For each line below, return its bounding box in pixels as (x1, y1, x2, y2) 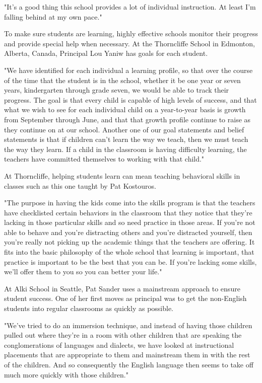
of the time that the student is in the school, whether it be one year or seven (4, 74, 241, 85)
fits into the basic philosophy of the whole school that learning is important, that (4, 247, 254, 257)
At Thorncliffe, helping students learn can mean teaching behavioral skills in (4, 170, 240, 181)
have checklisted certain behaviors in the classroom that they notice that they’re (4, 207, 252, 217)
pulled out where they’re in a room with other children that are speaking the (4, 330, 242, 340)
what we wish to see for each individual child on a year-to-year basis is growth (4, 104, 246, 115)
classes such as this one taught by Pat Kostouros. (4, 180, 156, 191)
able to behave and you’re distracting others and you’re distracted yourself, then (4, 226, 252, 237)
